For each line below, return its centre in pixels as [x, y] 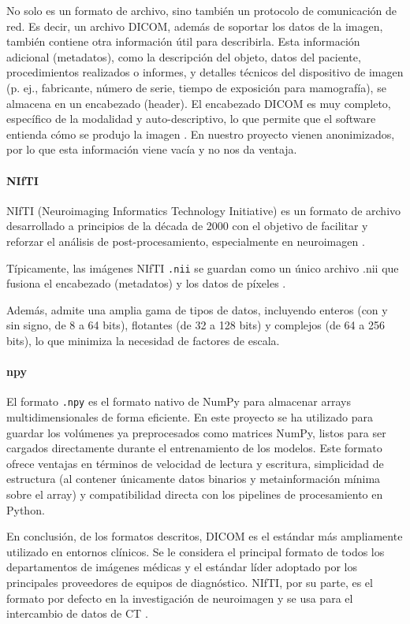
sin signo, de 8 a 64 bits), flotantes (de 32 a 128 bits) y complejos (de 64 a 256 [196, 325]
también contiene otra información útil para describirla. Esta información [183, 41]
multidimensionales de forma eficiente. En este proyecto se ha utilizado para [190, 417]
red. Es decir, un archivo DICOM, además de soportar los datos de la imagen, [195, 26]
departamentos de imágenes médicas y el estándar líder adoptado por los [182, 567]
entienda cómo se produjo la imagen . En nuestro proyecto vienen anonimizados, [201, 134]
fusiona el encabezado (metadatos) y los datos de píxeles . [146, 283]
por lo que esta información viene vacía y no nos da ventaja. [152, 149]
